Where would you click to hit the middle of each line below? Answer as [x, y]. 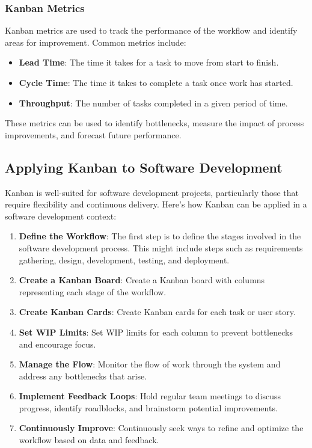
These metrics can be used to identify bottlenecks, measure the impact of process [154, 123]
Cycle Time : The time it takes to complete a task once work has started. [156, 82]
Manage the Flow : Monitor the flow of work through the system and [150, 364]
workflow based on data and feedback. [89, 440]
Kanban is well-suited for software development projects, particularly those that [152, 192]
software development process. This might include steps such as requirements [161, 247]
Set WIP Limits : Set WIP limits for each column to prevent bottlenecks [156, 332]
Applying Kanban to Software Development [144, 167]
